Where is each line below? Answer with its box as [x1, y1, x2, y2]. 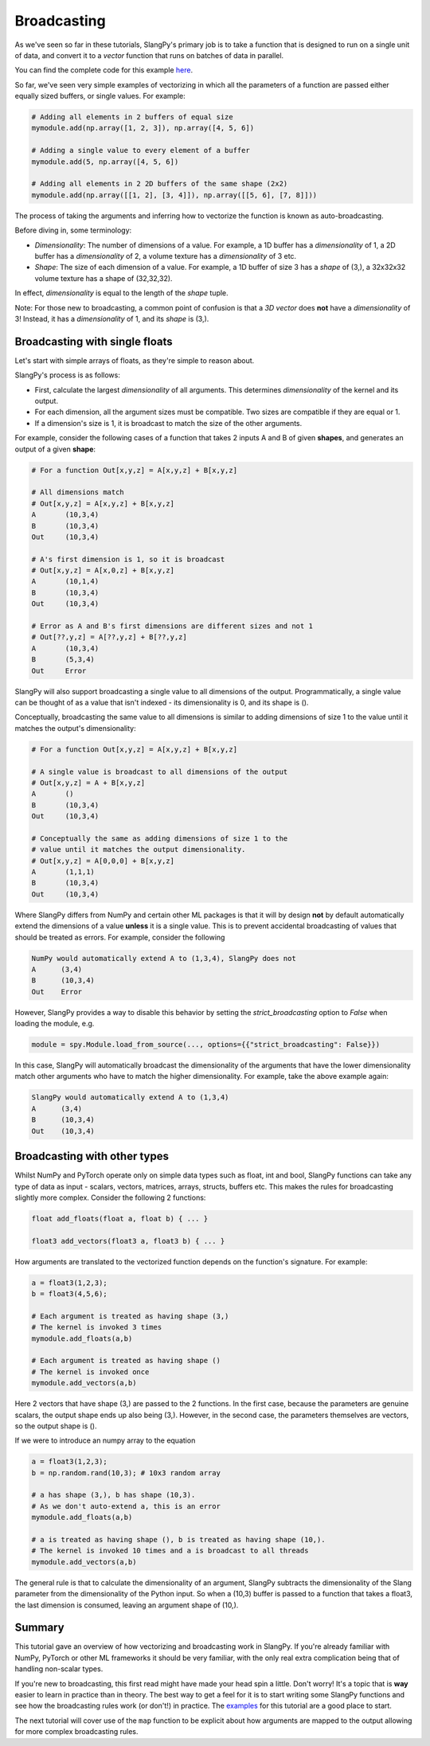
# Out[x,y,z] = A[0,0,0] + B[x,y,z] [31, 856, 175, 865]
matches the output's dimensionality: [14, 723, 137, 732]
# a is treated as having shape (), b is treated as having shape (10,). [31, 1535, 326, 1545]
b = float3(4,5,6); [31, 1290, 107, 1299]
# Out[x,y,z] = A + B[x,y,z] [31, 778, 146, 787]
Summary [14, 1621, 64, 1635]
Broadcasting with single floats [14, 334, 173, 348]
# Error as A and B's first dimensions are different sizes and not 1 [31, 622, 314, 631]
